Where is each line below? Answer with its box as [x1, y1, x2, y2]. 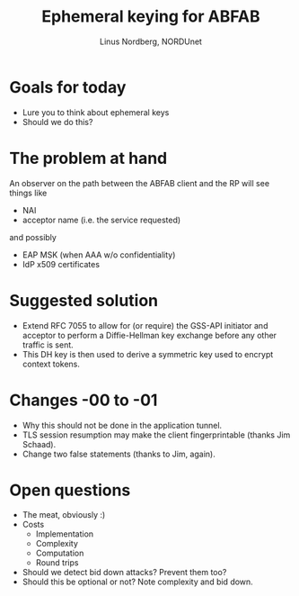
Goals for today [9, 77, 127, 97]
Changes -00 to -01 [9, 390, 158, 411]
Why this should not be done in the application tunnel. [22, 420, 223, 430]
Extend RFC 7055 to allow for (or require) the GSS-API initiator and [22, 320, 268, 330]
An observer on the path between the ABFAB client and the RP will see [9, 177, 270, 188]
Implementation [35, 528, 94, 539]
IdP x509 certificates [22, 258, 101, 269]
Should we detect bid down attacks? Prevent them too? [22, 567, 227, 578]
